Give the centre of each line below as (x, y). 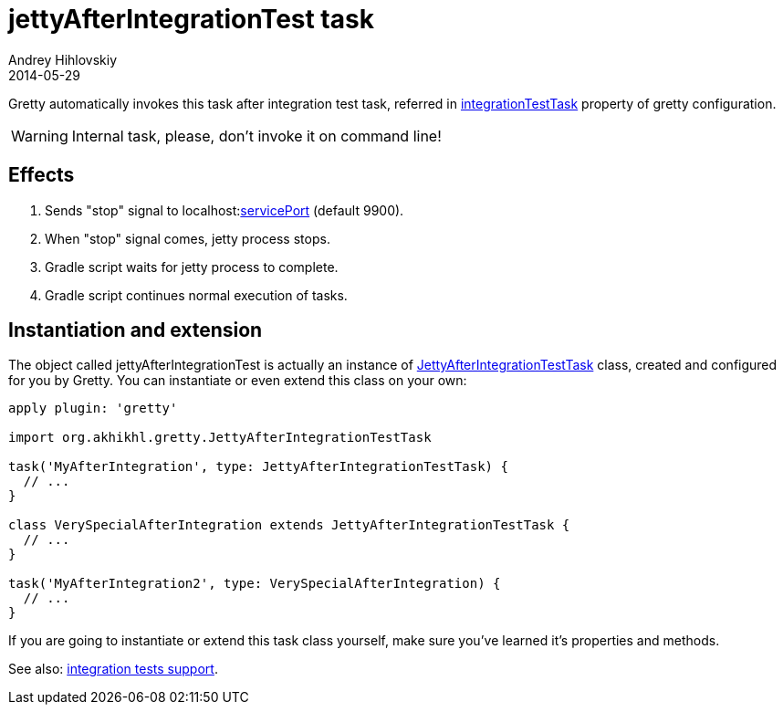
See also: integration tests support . (113, 669)
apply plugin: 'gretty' (93, 408)
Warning (40, 136)
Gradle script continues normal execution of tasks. (196, 295)
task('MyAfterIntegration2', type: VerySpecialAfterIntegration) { (255, 584)
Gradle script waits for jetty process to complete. (192, 267)
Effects (42, 175)
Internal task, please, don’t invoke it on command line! (256, 136)
